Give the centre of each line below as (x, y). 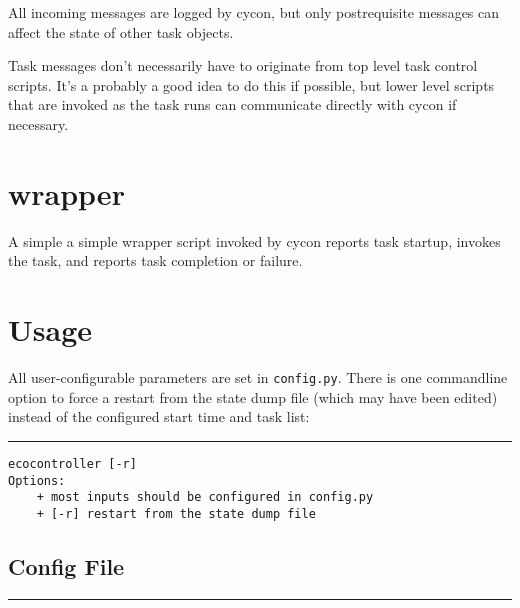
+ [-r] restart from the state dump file (176, 513)
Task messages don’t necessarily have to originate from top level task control (243, 65)
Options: (37, 480)
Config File (66, 565)
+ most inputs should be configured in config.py (205, 497)
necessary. (38, 123)
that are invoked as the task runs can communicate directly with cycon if (232, 104)
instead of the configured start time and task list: (159, 416)
